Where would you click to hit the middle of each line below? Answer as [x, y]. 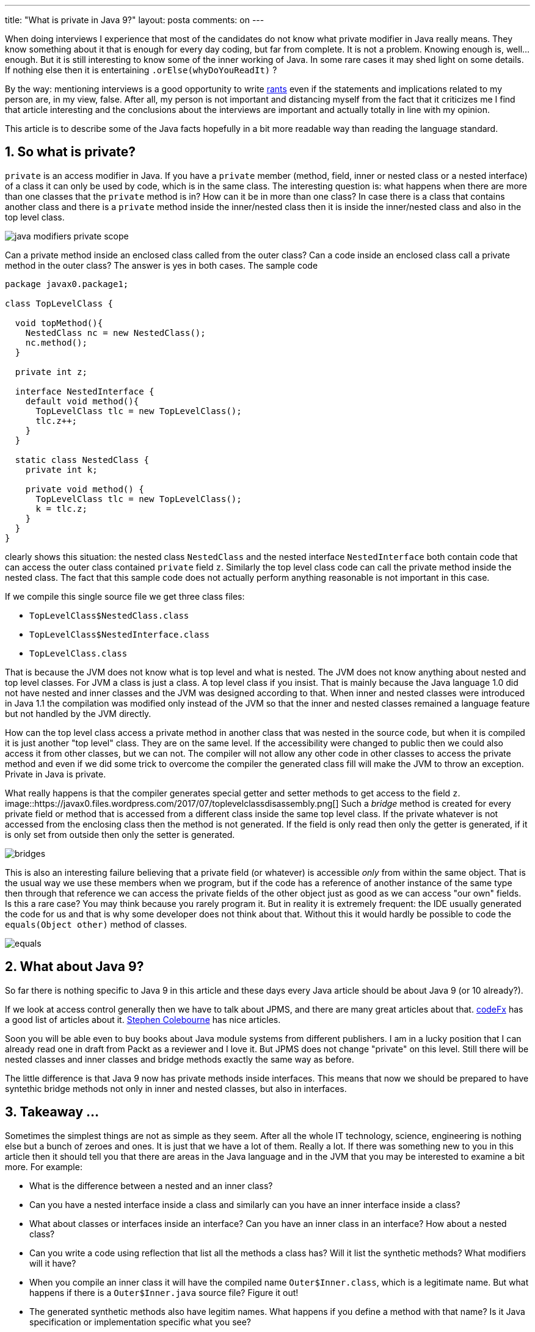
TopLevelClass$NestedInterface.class [120, 634]
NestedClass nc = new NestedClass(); [115, 333]
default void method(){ [82, 401]
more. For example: [44, 1166]
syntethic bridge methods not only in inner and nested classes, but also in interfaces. [176, 1088]
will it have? [53, 1263]
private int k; [61, 469]
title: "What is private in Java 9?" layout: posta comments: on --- [135, 20]
